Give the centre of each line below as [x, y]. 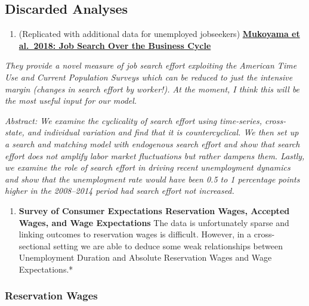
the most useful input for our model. [71, 101]
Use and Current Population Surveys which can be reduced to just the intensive [149, 77]
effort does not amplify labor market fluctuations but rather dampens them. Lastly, [155, 155]
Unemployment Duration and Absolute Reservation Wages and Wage [145, 257]
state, [15, 132]
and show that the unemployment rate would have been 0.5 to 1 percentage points [152, 179]
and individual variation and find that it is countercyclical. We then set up [163, 132]
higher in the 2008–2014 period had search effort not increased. [120, 191]
